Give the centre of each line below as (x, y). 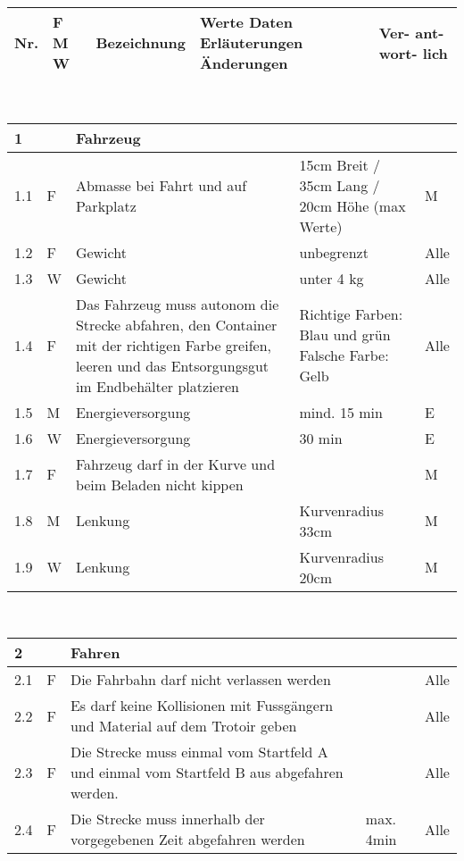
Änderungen (244, 63)
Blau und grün (345, 335)
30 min (321, 438)
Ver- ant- (411, 32)
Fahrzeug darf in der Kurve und (175, 464)
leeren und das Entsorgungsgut (172, 365)
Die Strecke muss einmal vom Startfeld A (199, 752)
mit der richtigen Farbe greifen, (173, 345)
